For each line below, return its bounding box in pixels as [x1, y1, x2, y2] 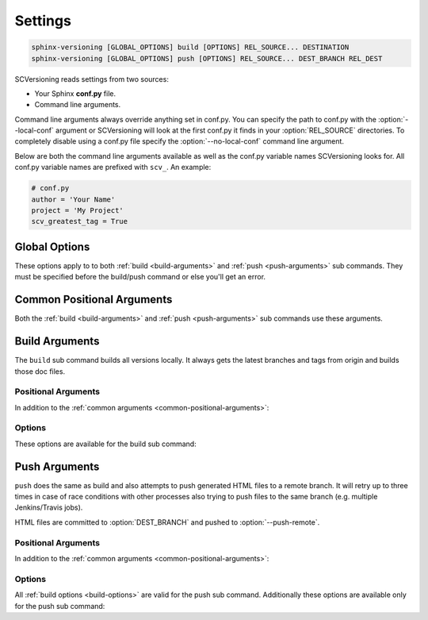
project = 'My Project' [31, 206, 124, 215]
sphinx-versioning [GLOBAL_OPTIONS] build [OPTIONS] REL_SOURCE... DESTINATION [31, 43, 350, 52]
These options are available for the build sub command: [14, 439, 197, 449]
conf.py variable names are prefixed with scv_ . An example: [14, 163, 212, 172]
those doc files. [14, 366, 66, 376]
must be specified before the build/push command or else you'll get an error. [14, 272, 266, 282]
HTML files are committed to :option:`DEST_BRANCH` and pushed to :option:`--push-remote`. [14, 517, 320, 527]
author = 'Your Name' [31, 194, 116, 204]
